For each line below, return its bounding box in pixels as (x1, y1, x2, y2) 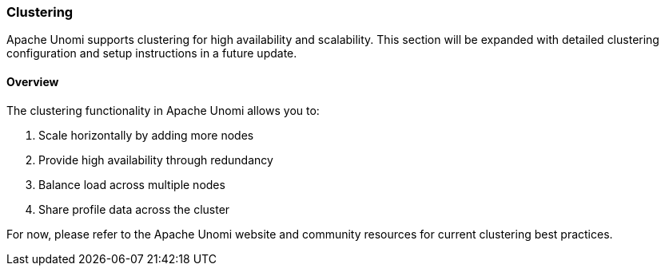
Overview (6, 74, 59, 89)
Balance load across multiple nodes (38, 177, 225, 191)
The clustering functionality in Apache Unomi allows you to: (6, 103, 320, 117)
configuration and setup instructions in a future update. (6, 46, 297, 61)
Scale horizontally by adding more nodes (38, 128, 254, 142)
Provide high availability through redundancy (38, 152, 273, 167)
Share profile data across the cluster (38, 202, 230, 216)
